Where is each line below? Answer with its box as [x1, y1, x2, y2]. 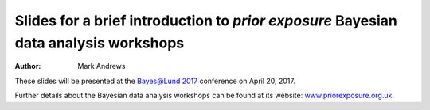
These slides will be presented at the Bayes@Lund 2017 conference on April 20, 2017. [14, 76, 296, 85]
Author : [14, 62, 41, 71]
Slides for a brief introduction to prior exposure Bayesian [14, 12, 397, 29]
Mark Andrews [77, 62, 126, 71]
